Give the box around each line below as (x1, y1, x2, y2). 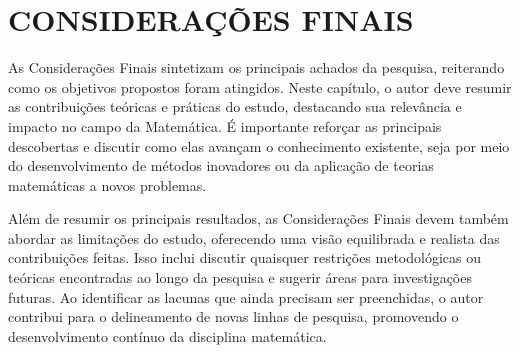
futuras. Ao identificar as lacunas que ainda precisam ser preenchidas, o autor (8, 286, 484, 307)
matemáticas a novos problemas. (8, 174, 207, 195)
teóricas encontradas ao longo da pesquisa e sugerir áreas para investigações (8, 267, 472, 288)
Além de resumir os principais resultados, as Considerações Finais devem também (8, 208, 509, 229)
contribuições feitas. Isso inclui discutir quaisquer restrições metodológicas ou (8, 247, 481, 268)
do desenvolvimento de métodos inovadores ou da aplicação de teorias (8, 155, 434, 176)
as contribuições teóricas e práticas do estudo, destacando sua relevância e (8, 96, 462, 117)
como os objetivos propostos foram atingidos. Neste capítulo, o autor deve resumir (8, 76, 512, 97)
